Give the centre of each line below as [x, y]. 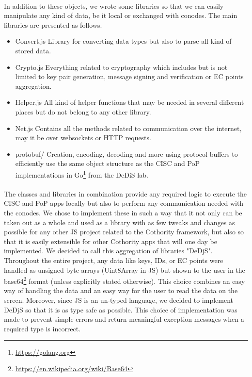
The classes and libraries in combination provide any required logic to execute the [125, 193]
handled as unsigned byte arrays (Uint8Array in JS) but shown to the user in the [125, 270]
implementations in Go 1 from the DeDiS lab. [82, 174]
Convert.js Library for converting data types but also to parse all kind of [123, 41]
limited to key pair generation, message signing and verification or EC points [129, 76]
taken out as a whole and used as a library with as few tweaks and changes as [119, 222]
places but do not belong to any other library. [83, 111]
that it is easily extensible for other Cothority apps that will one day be [110, 241]
